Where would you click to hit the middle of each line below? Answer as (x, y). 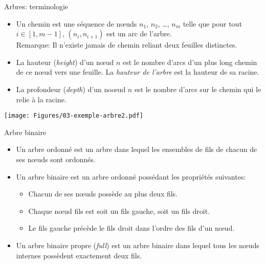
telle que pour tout (212, 23)
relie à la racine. (41, 99)
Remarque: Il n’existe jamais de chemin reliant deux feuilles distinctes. (127, 45)
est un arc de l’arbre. (139, 34)
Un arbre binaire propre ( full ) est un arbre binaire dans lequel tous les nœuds (138, 245)
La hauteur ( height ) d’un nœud (65, 62)
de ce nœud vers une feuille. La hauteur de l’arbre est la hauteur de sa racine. (138, 72)
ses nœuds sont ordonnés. (56, 159)
